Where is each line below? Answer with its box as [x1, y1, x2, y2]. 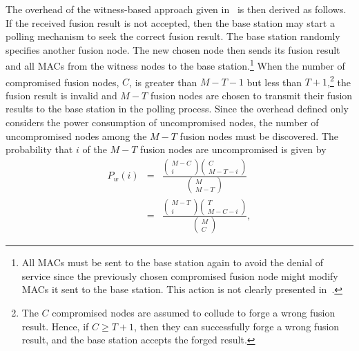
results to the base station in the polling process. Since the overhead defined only [6, 101, 349, 116]
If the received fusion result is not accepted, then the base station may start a [6, 15, 335, 30]
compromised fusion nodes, [6, 74, 119, 89]
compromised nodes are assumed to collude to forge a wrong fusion [52, 305, 336, 319]
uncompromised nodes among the [6, 128, 147, 143]
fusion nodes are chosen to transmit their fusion [150, 88, 353, 102]
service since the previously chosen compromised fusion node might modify [21, 268, 338, 283]
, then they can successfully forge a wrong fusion [134, 319, 340, 333]
